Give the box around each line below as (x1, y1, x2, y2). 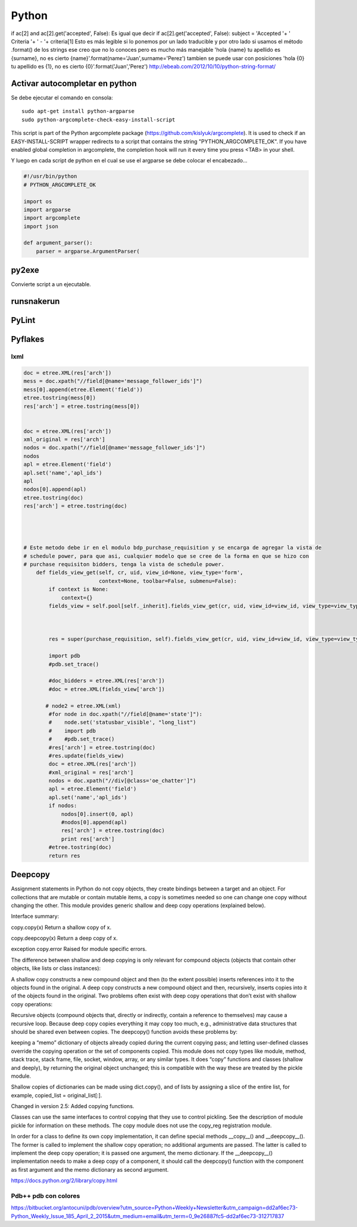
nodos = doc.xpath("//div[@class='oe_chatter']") (48, 777, 196, 784)
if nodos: (48, 802, 77, 809)
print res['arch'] (61, 836, 115, 842)
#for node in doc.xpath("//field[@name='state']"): (48, 711, 203, 717)
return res (48, 852, 80, 859)
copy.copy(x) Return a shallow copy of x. (11, 924, 112, 931)
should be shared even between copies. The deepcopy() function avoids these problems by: (11, 1028, 238, 1035)
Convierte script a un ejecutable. (11, 281, 92, 288)
